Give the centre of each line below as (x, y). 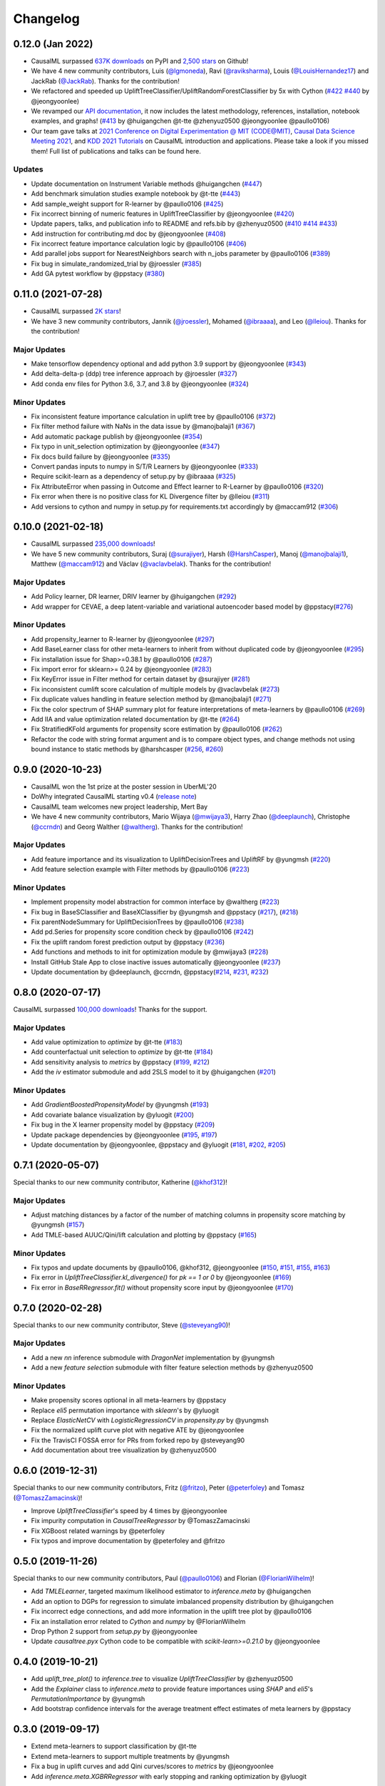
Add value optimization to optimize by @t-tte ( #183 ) (107, 1042)
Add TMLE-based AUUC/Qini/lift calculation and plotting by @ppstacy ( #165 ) (144, 1234)
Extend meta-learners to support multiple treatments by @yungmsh (130, 1756)
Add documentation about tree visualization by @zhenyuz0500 (124, 1450)
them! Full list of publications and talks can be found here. (116, 151)
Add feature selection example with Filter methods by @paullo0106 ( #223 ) (140, 869)
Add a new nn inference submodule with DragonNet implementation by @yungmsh (153, 1357)
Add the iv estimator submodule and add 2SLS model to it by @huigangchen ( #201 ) (153, 1072)
